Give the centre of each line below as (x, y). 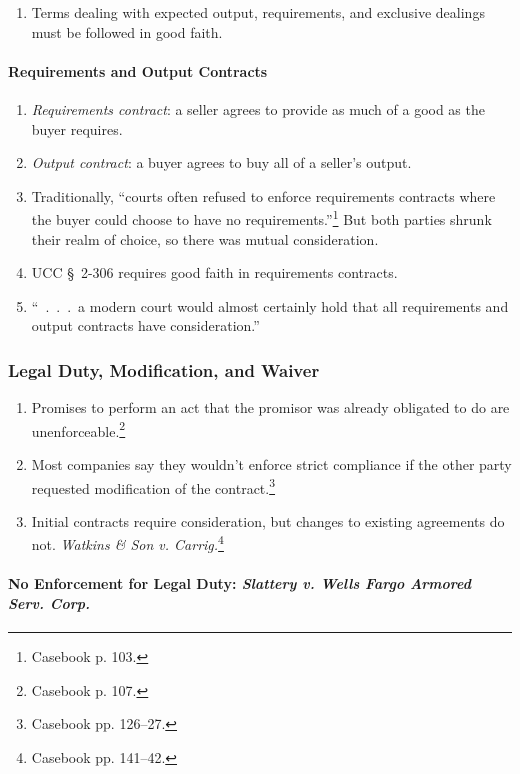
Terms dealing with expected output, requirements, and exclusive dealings (258, 12)
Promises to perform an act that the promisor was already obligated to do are (270, 407)
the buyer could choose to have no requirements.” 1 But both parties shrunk (261, 218)
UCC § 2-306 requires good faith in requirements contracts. (214, 272)
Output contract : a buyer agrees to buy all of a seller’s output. (221, 162)
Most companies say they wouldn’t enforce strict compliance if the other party (271, 464)
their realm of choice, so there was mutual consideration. (205, 238)
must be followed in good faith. (127, 31)
